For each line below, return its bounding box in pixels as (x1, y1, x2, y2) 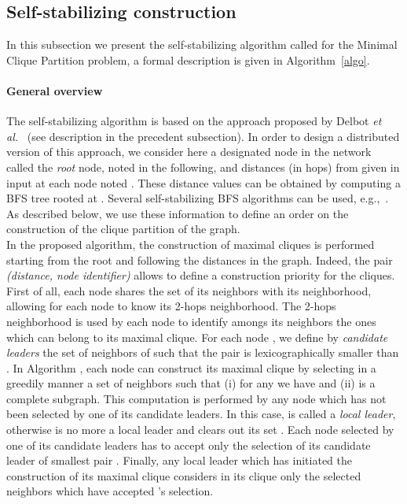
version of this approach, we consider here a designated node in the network (6, 143, 372, 160)
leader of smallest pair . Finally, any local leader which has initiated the (6, 452, 353, 469)
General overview (6, 82, 103, 98)
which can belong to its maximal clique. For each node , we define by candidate (6, 328, 388, 345)
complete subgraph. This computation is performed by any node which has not (6, 390, 387, 406)
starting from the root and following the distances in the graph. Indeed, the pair (6, 251, 393, 268)
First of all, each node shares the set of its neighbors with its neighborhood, (6, 282, 372, 298)
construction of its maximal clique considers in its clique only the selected (6, 467, 361, 484)
